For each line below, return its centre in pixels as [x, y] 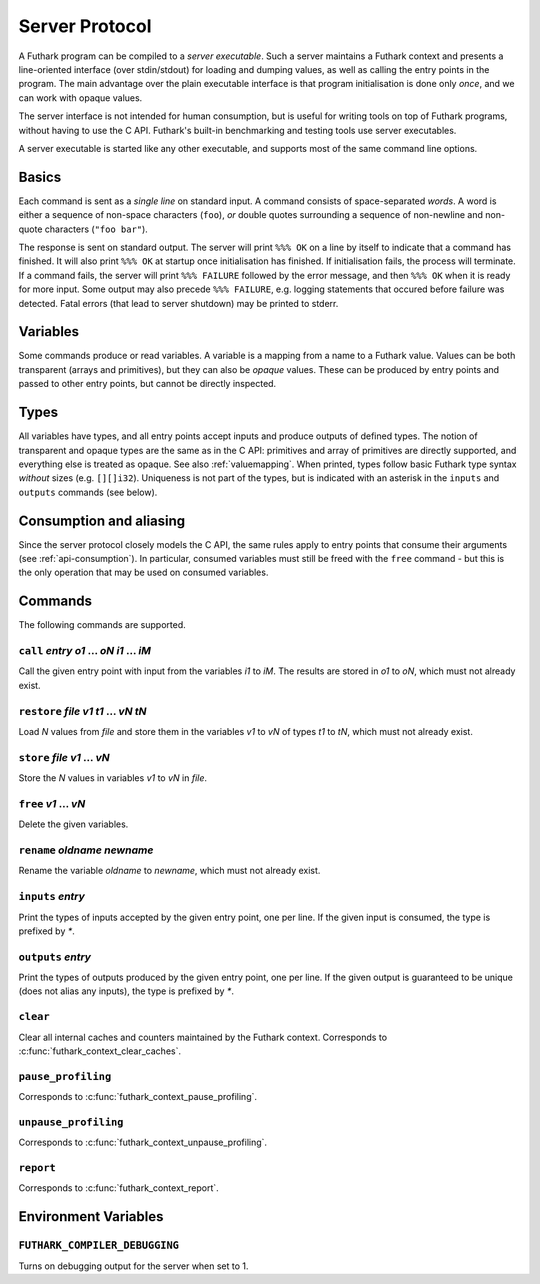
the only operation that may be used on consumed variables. [143, 572]
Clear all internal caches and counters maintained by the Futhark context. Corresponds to [203, 1037]
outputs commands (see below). [88, 492]
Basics [40, 176]
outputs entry [55, 957]
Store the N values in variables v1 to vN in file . [113, 778]
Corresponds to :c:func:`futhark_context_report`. [118, 1188]
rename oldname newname [86, 850]
